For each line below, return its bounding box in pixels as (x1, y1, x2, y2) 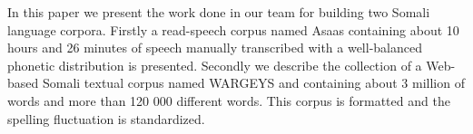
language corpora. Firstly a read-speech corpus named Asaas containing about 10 (7, 20, 459, 39)
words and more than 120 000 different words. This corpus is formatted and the (7, 91, 450, 110)
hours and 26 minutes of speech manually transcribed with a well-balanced (7, 38, 422, 57)
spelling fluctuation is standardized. (7, 109, 205, 128)
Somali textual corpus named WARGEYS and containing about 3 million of (42, 73, 465, 92)
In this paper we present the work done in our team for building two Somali (7, 3, 430, 21)
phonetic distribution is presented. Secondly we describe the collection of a (7, 55, 422, 74)
